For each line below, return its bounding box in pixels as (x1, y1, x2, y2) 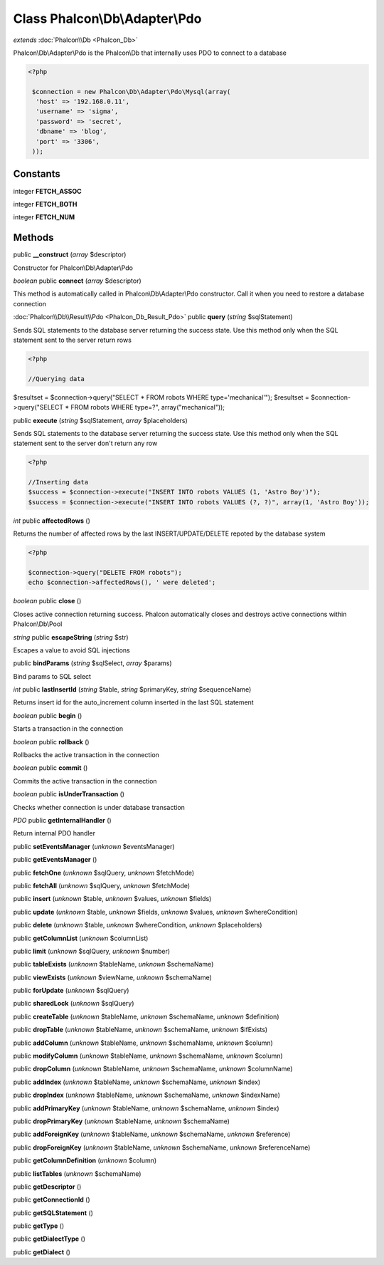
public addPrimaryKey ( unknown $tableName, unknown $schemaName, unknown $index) (13, 1104, 280, 1113)
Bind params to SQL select (13, 672, 92, 680)
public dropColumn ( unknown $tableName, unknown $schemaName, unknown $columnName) (13, 1065, 293, 1073)
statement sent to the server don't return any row (13, 439, 158, 448)
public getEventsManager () (13, 855, 97, 864)
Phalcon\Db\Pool (13, 620, 63, 628)
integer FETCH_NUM (13, 213, 75, 222)
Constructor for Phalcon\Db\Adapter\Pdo (13, 264, 133, 272)
